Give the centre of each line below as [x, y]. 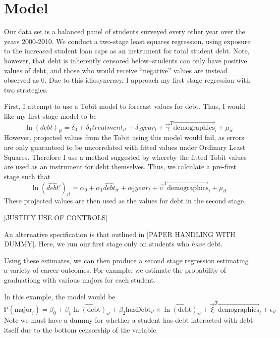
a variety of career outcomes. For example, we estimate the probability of [115, 270]
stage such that [27, 176]
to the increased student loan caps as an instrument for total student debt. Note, [127, 51]
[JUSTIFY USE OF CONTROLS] [56, 217]
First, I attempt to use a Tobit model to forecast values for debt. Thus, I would [125, 106]
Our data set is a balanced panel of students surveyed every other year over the [125, 31]
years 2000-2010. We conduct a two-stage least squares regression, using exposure [127, 41]
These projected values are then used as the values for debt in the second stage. [125, 201]
